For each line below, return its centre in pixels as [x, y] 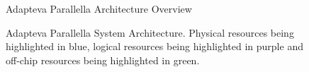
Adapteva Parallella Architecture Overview [99, 8]
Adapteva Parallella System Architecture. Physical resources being [150, 32]
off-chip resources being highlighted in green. [103, 60]
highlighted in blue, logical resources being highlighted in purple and [154, 46]
